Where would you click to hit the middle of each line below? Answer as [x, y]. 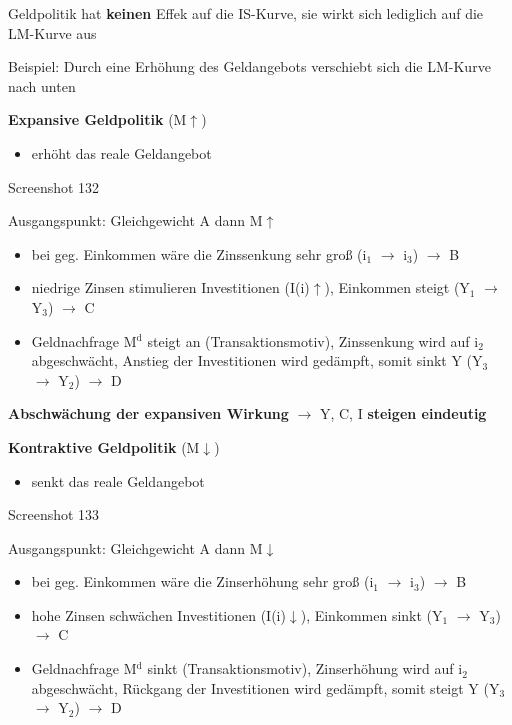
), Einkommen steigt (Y [397, 287]
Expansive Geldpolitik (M [97, 119]
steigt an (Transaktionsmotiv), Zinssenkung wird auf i [313, 340]
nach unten [42, 85]
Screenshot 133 [54, 514]
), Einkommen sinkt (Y [371, 614]
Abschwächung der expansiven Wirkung [148, 413]
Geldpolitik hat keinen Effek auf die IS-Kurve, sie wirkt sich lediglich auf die [246, 13]
